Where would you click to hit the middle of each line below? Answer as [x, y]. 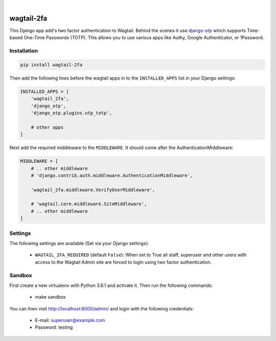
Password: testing [54, 327]
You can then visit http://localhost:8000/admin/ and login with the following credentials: [102, 308]
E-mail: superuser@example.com [70, 320]
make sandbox [50, 297]
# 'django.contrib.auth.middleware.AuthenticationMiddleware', [112, 175]
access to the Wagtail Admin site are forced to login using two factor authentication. [123, 262]
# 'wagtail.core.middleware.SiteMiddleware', [89, 204]
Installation [24, 51]
